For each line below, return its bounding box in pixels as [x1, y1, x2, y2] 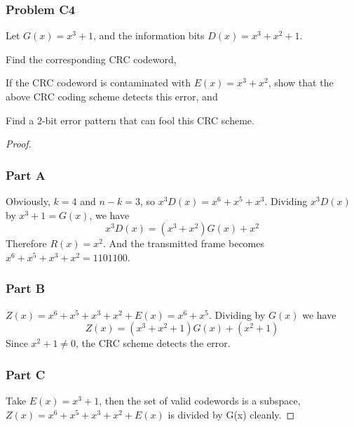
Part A [6, 166, 46, 183]
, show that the [268, 75, 334, 90]
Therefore [6, 236, 47, 251]
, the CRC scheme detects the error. [76, 336, 231, 350]
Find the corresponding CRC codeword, [6, 51, 177, 66]
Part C [6, 365, 46, 383]
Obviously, [6, 194, 50, 208]
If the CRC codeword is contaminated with [6, 75, 191, 90]
